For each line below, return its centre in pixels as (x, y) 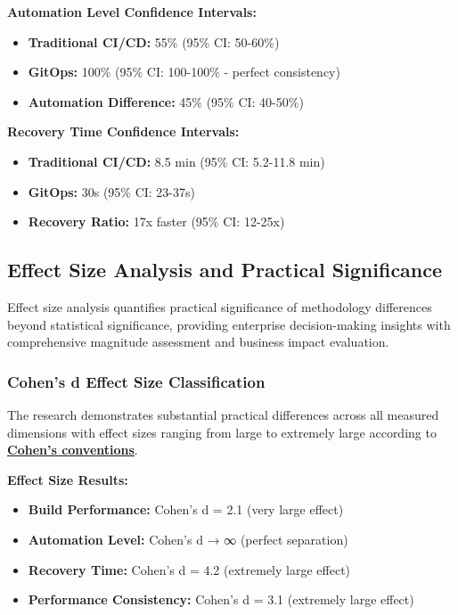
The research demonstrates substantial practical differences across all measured (223, 414)
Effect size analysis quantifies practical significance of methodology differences (220, 306)
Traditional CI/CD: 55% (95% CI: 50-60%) (154, 41)
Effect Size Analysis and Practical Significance (225, 270)
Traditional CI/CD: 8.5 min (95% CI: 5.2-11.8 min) (176, 161)
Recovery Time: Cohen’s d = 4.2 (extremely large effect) (189, 569)
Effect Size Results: (68, 479)
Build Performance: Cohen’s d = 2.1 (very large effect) (186, 509)
